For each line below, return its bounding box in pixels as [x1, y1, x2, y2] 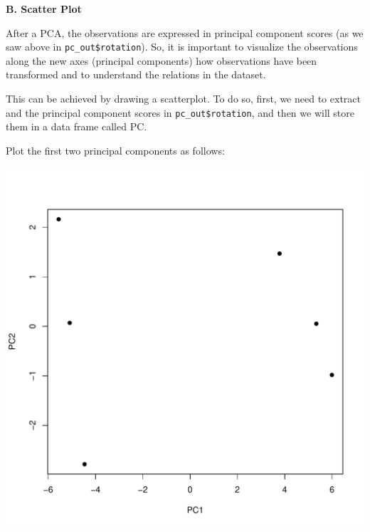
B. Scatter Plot [6, 1, 82, 16]
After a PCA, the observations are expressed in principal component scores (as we [6, 25, 364, 40]
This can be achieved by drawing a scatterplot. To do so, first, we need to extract [6, 91, 361, 106]
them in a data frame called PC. [6, 119, 147, 134]
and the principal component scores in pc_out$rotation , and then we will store [6, 105, 355, 120]
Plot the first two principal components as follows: [6, 142, 225, 157]
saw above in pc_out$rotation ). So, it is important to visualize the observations [6, 39, 358, 54]
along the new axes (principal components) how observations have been [6, 53, 317, 68]
